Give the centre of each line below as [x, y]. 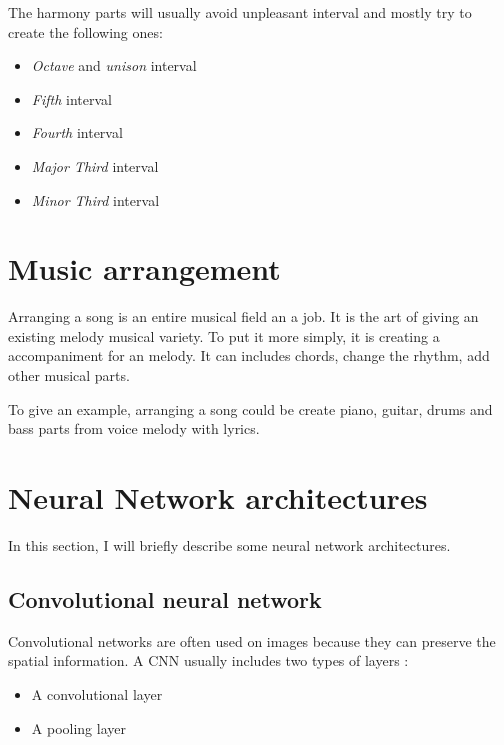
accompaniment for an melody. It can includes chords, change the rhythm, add [249, 355]
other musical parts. [69, 375]
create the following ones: [85, 31]
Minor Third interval [95, 199]
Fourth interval [77, 132]
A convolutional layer [97, 693]
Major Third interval [95, 165]
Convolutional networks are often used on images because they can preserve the [252, 640]
